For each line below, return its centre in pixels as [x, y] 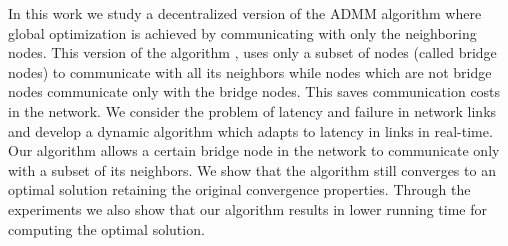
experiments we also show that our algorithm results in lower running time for [247, 208]
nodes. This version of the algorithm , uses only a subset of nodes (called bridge [252, 52]
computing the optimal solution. [106, 228]
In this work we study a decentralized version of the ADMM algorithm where [245, 13]
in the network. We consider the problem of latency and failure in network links [252, 110]
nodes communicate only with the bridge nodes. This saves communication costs [254, 91]
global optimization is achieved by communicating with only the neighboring [242, 32]
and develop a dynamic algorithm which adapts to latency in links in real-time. [250, 130]
